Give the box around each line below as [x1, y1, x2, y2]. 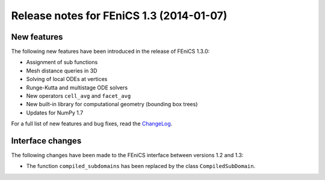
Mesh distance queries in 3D [26, 67, 97, 74]
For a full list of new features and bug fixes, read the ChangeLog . [11, 120, 173, 127]
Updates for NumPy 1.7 [26, 109, 84, 116]
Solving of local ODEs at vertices [26, 76, 108, 83]
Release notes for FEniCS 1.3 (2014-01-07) [11, 9, 227, 22]
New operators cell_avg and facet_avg [26, 92, 131, 100]
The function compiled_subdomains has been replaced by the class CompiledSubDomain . [26, 163, 256, 170]
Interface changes [11, 136, 82, 146]
